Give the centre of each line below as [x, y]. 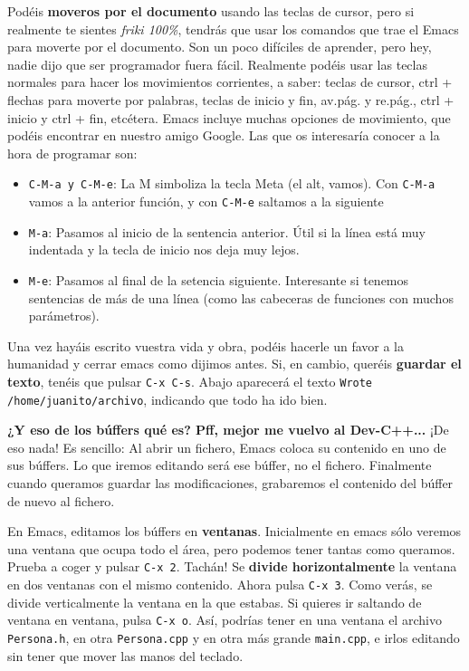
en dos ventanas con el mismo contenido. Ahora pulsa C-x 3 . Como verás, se [220, 585]
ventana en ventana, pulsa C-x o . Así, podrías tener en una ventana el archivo [225, 620]
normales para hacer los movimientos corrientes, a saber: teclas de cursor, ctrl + [230, 82]
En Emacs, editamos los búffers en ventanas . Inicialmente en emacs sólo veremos [234, 531]
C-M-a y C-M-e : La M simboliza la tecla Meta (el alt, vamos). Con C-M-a [232, 183]
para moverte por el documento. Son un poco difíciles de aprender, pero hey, [220, 47]
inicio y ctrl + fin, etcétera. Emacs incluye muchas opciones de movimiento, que [229, 117]
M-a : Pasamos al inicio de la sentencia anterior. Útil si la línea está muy [227, 231]
